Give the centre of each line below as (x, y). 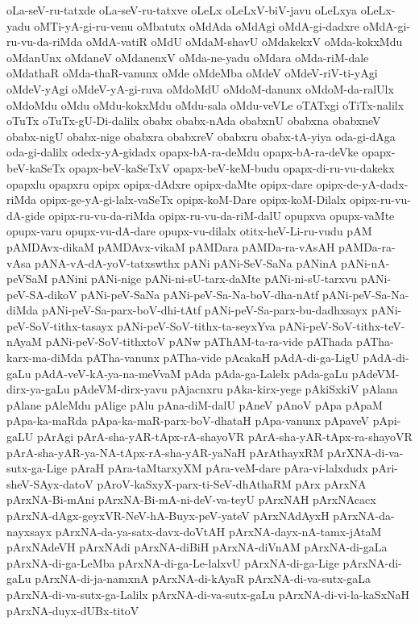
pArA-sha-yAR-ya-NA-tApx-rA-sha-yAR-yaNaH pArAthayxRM (165, 452)
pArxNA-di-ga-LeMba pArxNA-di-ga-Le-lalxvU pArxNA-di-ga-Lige (173, 562)
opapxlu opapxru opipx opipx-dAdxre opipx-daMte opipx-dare (160, 183)
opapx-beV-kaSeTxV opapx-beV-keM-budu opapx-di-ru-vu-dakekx (232, 167)
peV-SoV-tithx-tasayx (60, 325)
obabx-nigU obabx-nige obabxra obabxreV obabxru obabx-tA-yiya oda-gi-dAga (201, 136)
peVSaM (27, 279)
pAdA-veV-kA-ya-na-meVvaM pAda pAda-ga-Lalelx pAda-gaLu (192, 373)
